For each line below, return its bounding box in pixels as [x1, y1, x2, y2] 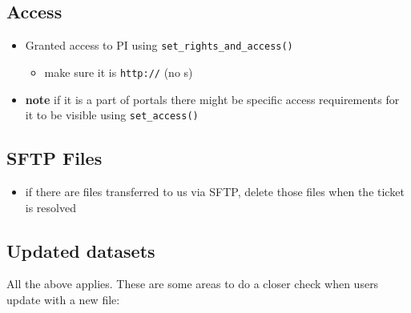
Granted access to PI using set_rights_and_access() [25, 37, 293, 54]
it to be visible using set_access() [25, 106, 199, 123]
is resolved [25, 199, 76, 215]
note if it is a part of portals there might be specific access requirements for [25, 90, 400, 107]
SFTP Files [6, 146, 103, 171]
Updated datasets [6, 238, 155, 263]
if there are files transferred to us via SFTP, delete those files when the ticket [25, 183, 405, 199]
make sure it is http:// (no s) [44, 63, 193, 80]
